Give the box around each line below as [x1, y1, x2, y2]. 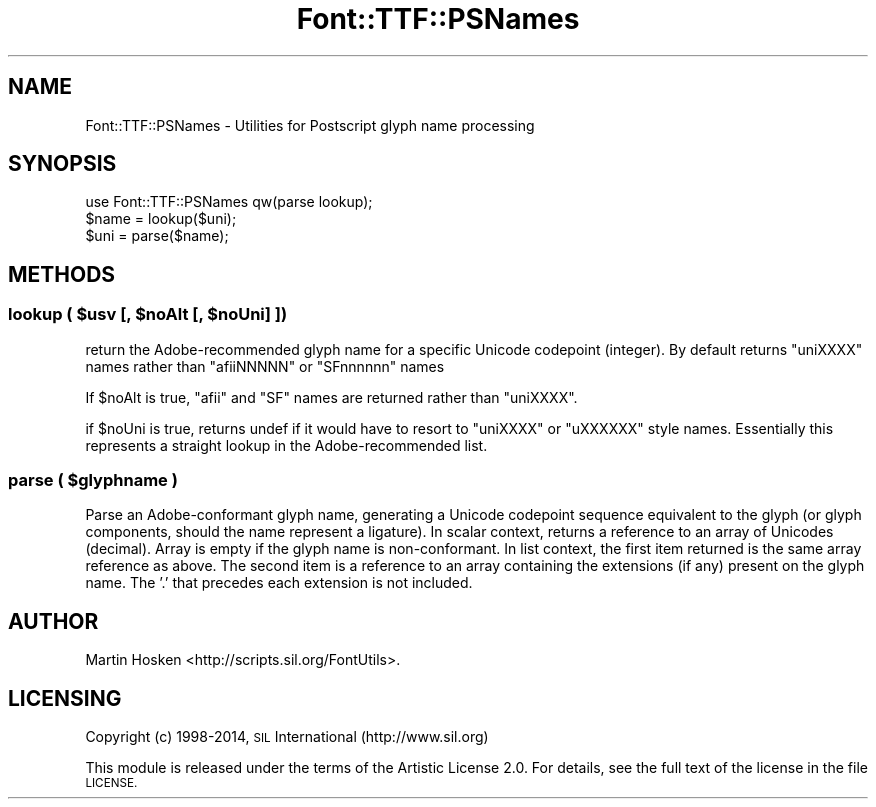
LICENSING [8, 685, 122, 711]
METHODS [8, 261, 116, 287]
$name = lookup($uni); [85, 210, 237, 228]
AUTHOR [8, 608, 99, 634]
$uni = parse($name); [85, 227, 229, 245]
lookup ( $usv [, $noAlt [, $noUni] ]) [8, 304, 288, 325]
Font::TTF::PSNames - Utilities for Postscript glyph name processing [85, 116, 535, 134]
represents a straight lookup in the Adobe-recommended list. [85, 436, 488, 454]
